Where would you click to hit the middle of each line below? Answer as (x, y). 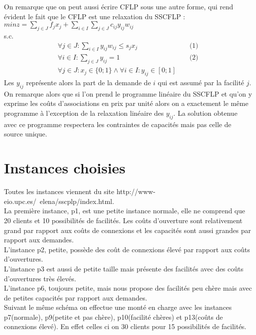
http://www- (136, 191)
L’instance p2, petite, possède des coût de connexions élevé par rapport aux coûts (127, 249)
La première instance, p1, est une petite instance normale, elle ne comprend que (125, 211)
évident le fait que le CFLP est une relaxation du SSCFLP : (95, 16)
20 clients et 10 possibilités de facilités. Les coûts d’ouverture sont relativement (123, 220)
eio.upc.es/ (20, 201)
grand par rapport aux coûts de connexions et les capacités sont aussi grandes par (128, 230)
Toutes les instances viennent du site (59, 191)
